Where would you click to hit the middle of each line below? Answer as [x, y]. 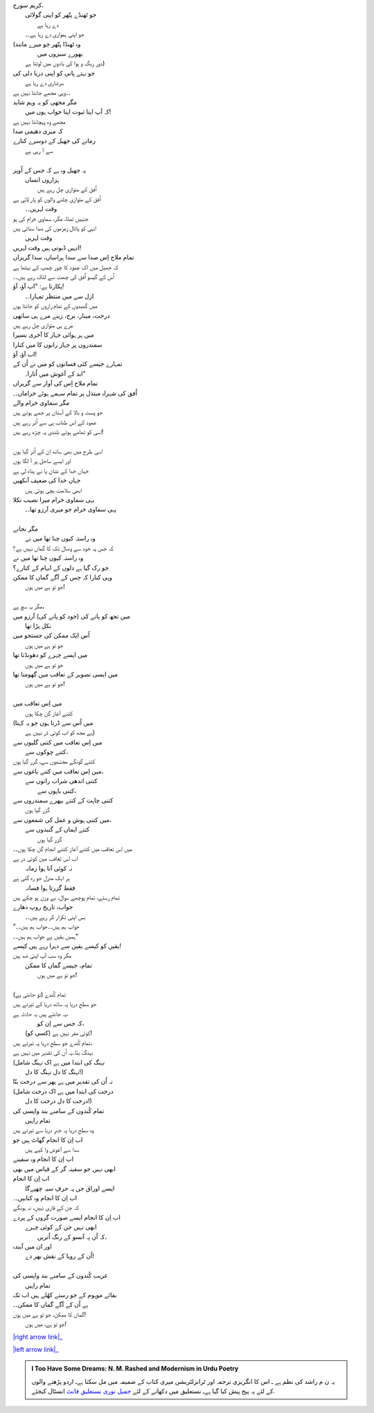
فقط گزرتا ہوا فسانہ [50, 888]
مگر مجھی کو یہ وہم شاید [45, 102]
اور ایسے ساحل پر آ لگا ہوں [42, 461]
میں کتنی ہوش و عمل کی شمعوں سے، [62, 819]
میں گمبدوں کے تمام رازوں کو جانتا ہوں [55, 306]
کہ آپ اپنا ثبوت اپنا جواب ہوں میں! [68, 112]
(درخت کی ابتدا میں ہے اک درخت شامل [63, 1091]
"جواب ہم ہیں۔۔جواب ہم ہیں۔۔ [46, 927]
